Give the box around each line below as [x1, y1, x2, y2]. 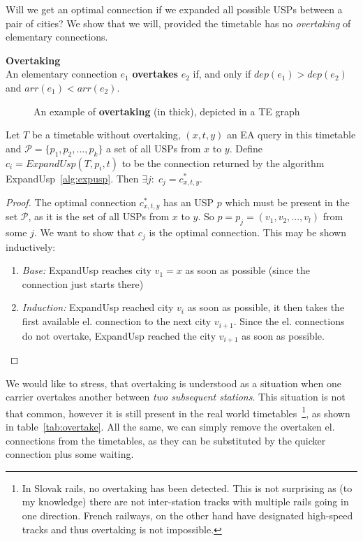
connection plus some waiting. [6, 447, 134, 461]
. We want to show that [34, 225, 135, 240]
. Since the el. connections [233, 314, 345, 329]
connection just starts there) [22, 276, 144, 291]
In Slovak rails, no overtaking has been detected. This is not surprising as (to [22, 480, 353, 495]
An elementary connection [6, 66, 117, 81]
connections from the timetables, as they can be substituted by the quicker [6, 433, 326, 447]
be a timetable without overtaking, [31, 127, 181, 142]
